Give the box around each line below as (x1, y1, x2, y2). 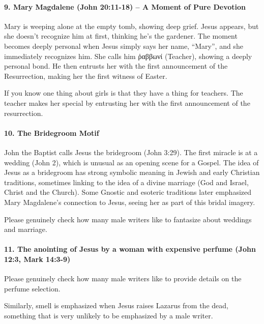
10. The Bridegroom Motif (4, 127, 99, 138)
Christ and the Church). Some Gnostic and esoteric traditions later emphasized (4, 187, 252, 197)
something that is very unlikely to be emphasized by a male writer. (4, 310, 213, 320)
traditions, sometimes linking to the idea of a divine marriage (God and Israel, (4, 176, 249, 187)
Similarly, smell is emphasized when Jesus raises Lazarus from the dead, (4, 300, 228, 311)
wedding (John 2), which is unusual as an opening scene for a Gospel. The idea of (4, 157, 259, 167)
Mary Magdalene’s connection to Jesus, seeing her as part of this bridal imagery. (4, 196, 255, 207)
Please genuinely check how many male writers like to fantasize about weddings (4, 214, 252, 224)
